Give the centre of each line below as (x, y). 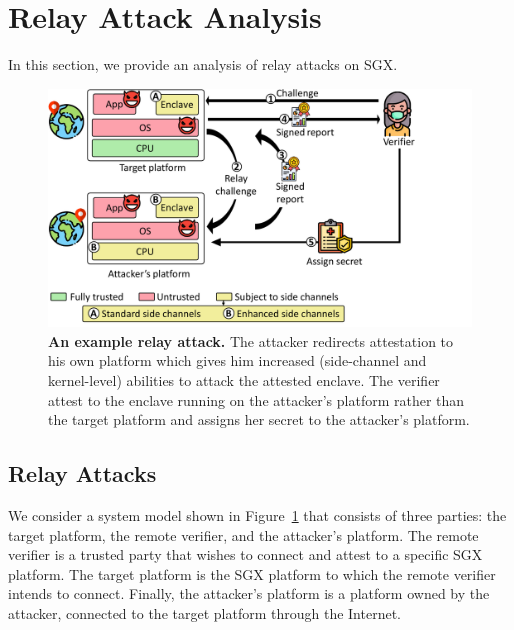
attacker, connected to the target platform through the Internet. (204, 612)
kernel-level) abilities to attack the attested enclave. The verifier (244, 380)
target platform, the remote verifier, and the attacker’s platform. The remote (243, 534)
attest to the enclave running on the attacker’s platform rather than (256, 399)
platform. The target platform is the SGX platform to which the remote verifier (252, 573)
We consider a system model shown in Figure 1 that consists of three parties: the (257, 514)
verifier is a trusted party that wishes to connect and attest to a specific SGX (245, 554)
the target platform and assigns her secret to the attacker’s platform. (259, 419)
